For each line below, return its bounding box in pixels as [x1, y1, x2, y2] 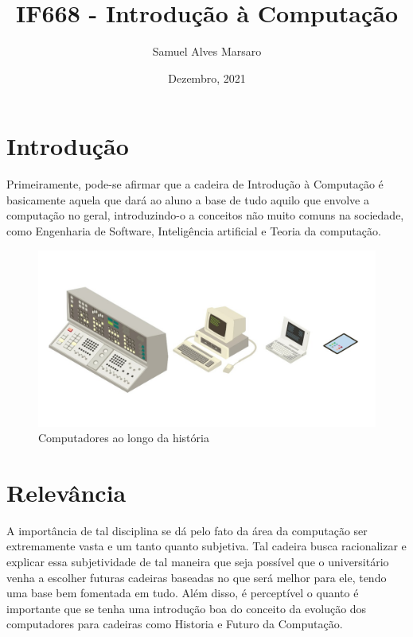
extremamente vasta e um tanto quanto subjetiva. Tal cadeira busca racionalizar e [6, 538, 407, 554]
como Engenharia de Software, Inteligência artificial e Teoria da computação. [6, 223, 381, 239]
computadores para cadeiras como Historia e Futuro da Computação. [6, 616, 343, 632]
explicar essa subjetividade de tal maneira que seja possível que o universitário [6, 553, 389, 570]
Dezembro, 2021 [168, 69, 246, 86]
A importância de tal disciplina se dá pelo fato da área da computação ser [6, 522, 368, 538]
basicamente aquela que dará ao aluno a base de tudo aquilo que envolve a [6, 191, 369, 208]
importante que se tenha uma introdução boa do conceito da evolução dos [6, 600, 367, 616]
